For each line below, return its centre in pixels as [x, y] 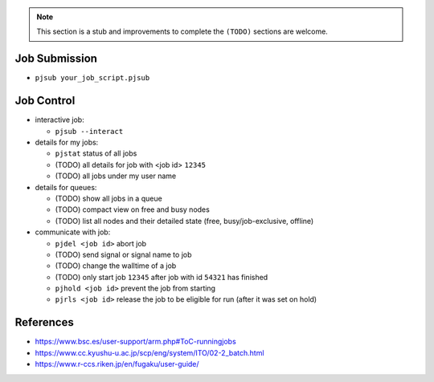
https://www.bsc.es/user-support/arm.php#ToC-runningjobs [135, 342]
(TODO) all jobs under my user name [116, 176]
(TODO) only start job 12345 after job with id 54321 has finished [162, 277]
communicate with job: [73, 232]
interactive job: [59, 120]
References [44, 322]
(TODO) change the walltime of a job [116, 266]
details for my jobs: [67, 142]
